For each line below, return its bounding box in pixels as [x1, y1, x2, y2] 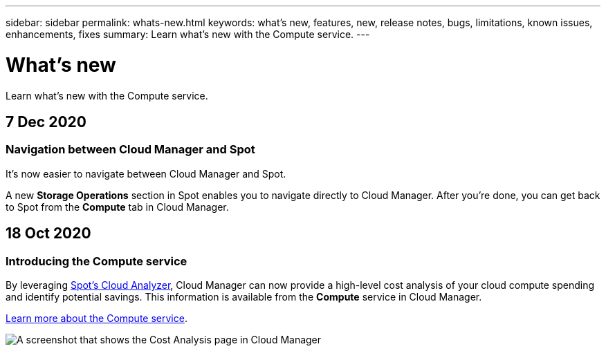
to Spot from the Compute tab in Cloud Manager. [6, 200, 229, 213]
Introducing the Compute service [6, 254, 187, 268]
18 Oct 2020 [6, 225, 91, 243]
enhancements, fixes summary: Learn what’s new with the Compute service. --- [6, 28, 370, 40]
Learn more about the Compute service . [6, 312, 187, 324]
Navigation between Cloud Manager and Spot [6, 142, 255, 157]
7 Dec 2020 [6, 113, 86, 131]
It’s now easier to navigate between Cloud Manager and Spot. [6, 167, 286, 180]
